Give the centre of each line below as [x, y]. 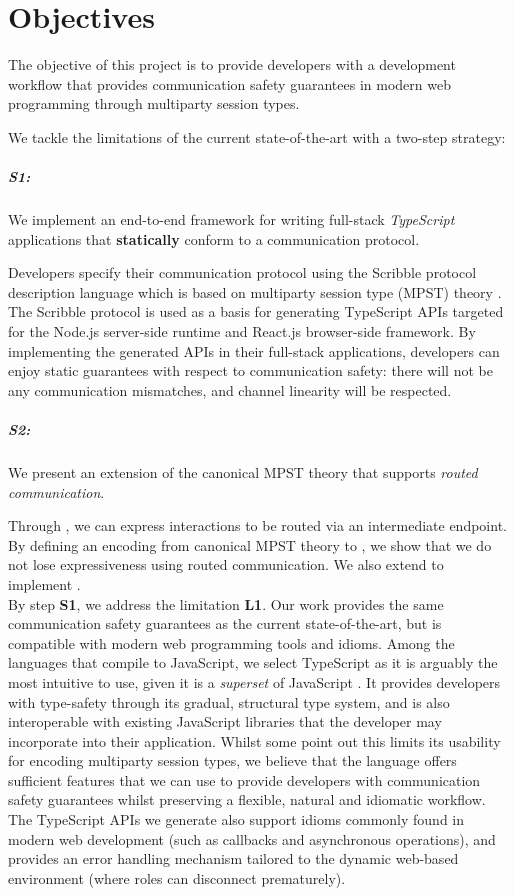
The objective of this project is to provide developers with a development [232, 64]
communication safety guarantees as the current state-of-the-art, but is [225, 623]
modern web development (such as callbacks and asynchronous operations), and [252, 838]
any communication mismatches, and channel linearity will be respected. [230, 389]
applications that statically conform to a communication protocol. [214, 238]
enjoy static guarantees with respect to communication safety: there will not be [250, 370]
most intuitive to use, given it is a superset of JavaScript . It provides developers [254, 681]
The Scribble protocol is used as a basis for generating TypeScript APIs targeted [256, 311]
